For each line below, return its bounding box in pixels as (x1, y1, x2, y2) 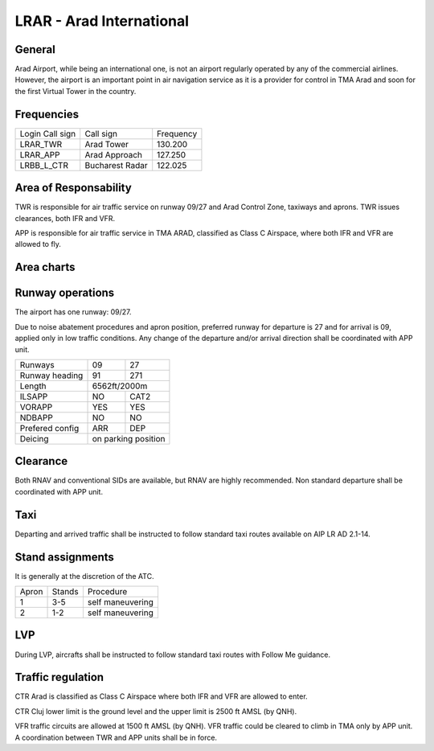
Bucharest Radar (84, 159, 148, 170)
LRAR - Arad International (14, 12, 189, 30)
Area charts (14, 261, 76, 274)
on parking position (92, 433, 166, 444)
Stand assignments (14, 550, 114, 564)
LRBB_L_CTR (19, 159, 68, 170)
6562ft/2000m (92, 380, 148, 392)
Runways (19, 359, 55, 370)
